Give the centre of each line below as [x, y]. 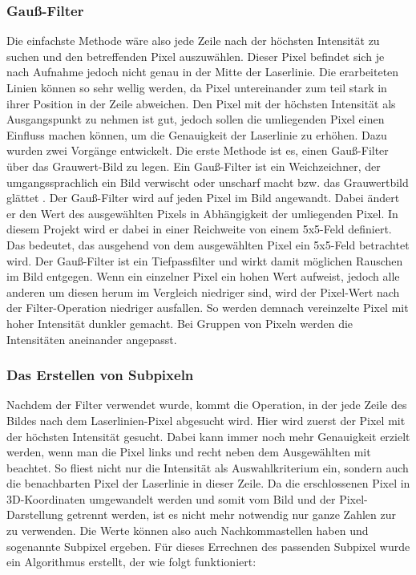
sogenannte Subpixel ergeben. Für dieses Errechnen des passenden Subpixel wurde [208, 546]
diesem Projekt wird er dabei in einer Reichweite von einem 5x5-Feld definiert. [199, 229]
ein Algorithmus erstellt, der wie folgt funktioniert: [131, 562]
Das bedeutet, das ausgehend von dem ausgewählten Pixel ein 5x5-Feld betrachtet [208, 244]
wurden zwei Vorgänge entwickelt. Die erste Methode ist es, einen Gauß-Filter [198, 150]
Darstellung [35, 514]
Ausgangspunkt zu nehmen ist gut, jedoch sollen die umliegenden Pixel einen [196, 119]
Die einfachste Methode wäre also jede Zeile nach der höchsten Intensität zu [193, 40]
